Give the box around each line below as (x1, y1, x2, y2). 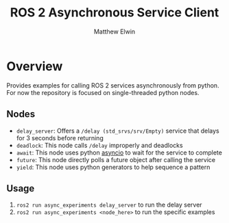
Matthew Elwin (93, 27, 136, 36)
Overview (6, 58, 63, 74)
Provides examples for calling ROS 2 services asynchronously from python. (6, 81, 220, 90)
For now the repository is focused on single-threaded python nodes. (6, 88, 200, 96)
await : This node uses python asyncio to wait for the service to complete (16, 148, 222, 157)
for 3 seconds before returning (16, 133, 104, 142)
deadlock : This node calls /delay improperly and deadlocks (16, 141, 183, 149)
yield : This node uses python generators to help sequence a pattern (16, 163, 210, 171)
